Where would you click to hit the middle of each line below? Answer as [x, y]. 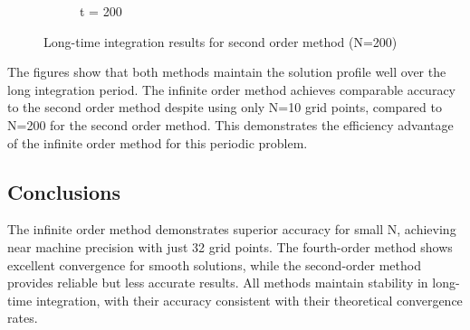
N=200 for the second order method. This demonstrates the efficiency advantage [230, 124]
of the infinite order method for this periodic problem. [158, 142]
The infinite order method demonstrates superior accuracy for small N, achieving [232, 229]
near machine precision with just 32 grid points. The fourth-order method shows [230, 246]
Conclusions [64, 191]
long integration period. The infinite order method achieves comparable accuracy [231, 89]
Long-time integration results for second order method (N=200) [221, 41]
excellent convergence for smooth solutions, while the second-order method [214, 264]
